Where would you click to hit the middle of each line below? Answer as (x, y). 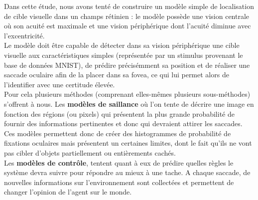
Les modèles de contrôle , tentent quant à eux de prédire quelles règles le (119, 162)
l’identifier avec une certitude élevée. (60, 84)
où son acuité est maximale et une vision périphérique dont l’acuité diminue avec (128, 26)
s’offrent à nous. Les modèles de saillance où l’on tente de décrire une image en (129, 103)
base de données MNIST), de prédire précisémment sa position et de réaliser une (127, 65)
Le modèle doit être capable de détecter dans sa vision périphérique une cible (122, 45)
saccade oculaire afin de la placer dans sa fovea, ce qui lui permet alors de (117, 75)
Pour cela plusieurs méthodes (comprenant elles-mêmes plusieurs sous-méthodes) (127, 94)
